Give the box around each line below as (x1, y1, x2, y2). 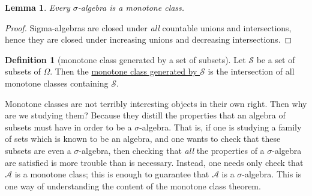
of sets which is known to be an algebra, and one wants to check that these (5, 132, 281, 145)
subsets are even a (5, 144, 71, 156)
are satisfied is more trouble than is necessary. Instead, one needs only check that (5, 156, 304, 168)
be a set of (256, 53, 295, 66)
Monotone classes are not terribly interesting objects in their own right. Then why (5, 97, 307, 109)
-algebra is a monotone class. (77, 1, 185, 13)
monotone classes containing (5, 76, 109, 89)
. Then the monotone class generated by (50, 65, 197, 78)
